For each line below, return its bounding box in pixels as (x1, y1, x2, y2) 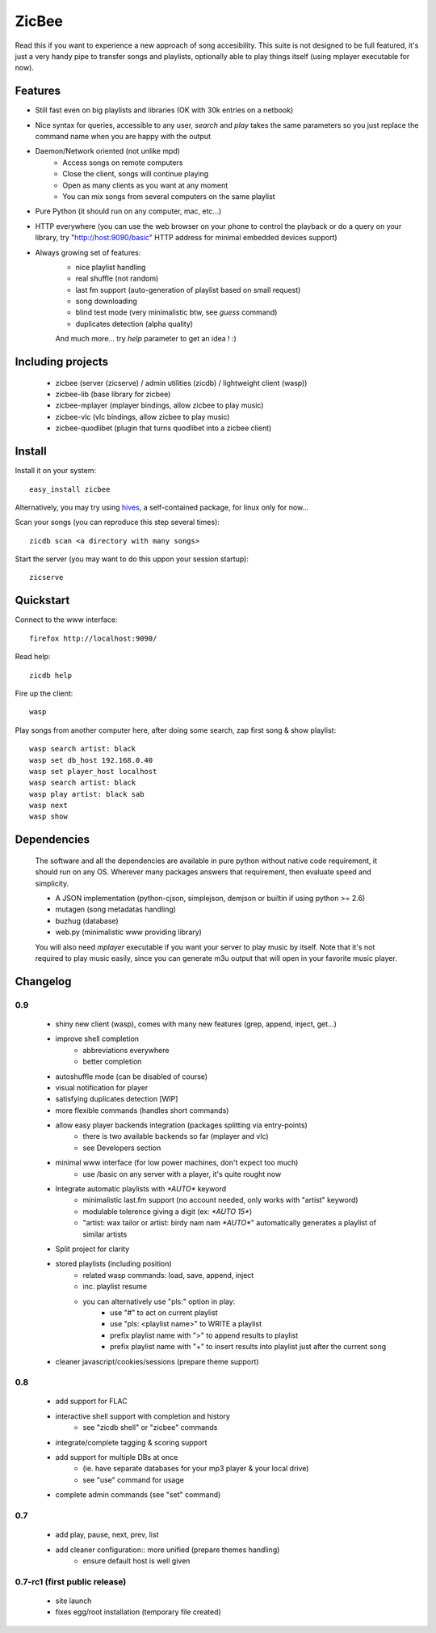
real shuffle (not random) (75, 273, 159, 283)
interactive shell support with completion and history (55, 1411, 230, 1421)
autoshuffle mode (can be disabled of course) (55, 1072, 208, 1081)
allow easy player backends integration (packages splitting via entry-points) (55, 1120, 308, 1130)
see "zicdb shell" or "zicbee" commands (82, 1423, 218, 1432)
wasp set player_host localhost (29, 767, 157, 776)
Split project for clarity (55, 1244, 130, 1254)
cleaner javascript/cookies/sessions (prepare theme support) (55, 1356, 259, 1366)
